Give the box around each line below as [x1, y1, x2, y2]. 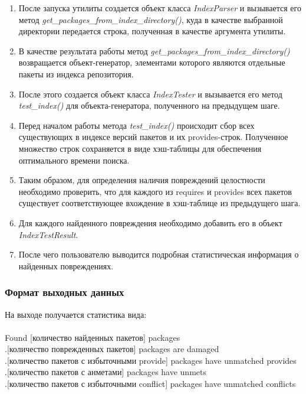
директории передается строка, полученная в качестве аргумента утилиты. [18, 25, 286, 37]
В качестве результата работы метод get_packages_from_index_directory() [18, 44, 290, 57]
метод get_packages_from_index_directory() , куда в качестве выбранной [18, 13, 283, 25]
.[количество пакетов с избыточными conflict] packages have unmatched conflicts [5, 377, 296, 390]
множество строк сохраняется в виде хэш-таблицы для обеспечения [18, 142, 262, 154]
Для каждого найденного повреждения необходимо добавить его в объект [18, 216, 282, 229]
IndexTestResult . [18, 228, 78, 240]
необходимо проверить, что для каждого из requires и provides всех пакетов [18, 185, 292, 197]
